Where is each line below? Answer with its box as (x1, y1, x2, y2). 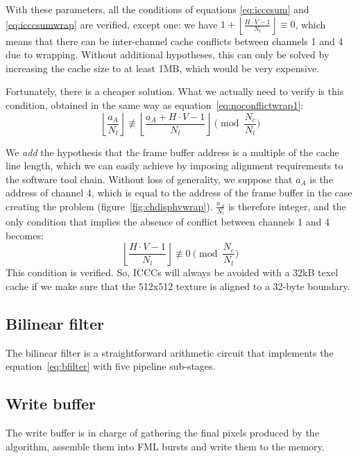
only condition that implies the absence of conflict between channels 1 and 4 (6, 214, 330, 229)
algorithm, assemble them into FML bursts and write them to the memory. (6, 439, 325, 453)
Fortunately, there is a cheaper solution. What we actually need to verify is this (6, 84, 344, 99)
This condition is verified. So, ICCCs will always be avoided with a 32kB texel (6, 265, 339, 280)
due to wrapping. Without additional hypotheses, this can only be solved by (6, 47, 330, 62)
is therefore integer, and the (228, 198, 346, 213)
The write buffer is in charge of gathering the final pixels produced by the (6, 425, 319, 440)
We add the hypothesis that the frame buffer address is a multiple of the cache (6, 144, 339, 159)
